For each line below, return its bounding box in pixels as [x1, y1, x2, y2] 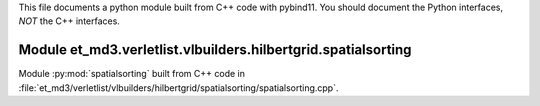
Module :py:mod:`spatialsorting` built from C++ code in [18, 68, 245, 80]
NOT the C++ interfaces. [18, 15, 120, 27]
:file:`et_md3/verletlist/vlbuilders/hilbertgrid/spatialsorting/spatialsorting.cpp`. [18, 81, 339, 94]
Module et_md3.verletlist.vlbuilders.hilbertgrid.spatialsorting [18, 41, 412, 59]
